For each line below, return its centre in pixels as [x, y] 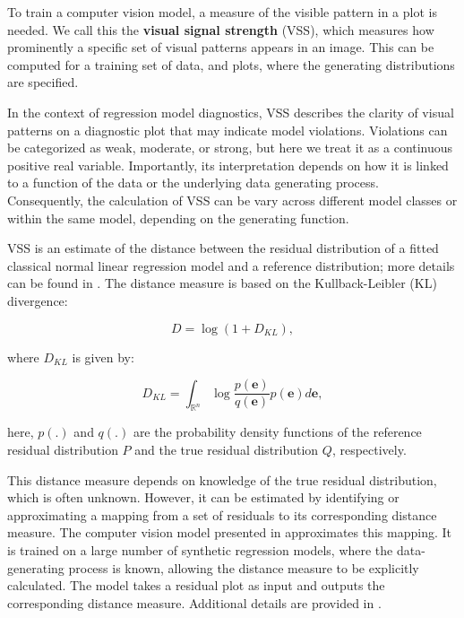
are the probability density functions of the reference [277, 432]
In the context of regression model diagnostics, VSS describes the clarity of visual [231, 112]
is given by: [103, 357]
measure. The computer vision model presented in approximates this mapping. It [229, 532]
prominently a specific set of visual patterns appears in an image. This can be [221, 47]
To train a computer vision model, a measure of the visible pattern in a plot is [222, 12]
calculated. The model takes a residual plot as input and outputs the [196, 585]
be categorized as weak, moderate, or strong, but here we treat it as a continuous [230, 148]
